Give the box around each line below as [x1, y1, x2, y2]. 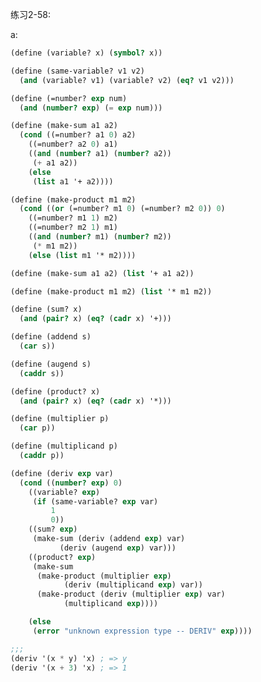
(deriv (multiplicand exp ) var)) [63, 580, 203, 590]
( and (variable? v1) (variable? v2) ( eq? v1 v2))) [19, 75, 235, 85]
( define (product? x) [10, 386, 101, 397]
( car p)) [19, 423, 56, 433]
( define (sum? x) [10, 304, 83, 315]
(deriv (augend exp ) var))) [59, 543, 177, 553]
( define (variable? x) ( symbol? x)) [10, 48, 163, 58]
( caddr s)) [19, 368, 65, 378]
